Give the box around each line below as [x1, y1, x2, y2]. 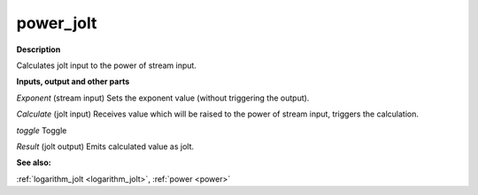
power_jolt [16, 13, 97, 33]
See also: [16, 157, 52, 168]
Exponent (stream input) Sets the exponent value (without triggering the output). [16, 93, 310, 103]
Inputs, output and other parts [16, 76, 130, 87]
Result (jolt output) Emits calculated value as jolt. [16, 141, 195, 152]
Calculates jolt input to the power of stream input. [16, 60, 197, 71]
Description [16, 44, 61, 55]
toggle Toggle [16, 124, 67, 136]
